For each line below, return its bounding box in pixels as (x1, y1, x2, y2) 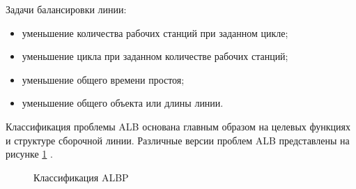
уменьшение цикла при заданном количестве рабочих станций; (22, 49, 288, 63)
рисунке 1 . (6, 146, 53, 161)
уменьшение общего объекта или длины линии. (22, 96, 224, 110)
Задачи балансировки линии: (6, 2, 127, 16)
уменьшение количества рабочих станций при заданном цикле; (22, 25, 288, 40)
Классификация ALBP (33, 169, 129, 184)
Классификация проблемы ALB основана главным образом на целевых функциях (6, 119, 350, 133)
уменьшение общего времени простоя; (22, 72, 185, 86)
